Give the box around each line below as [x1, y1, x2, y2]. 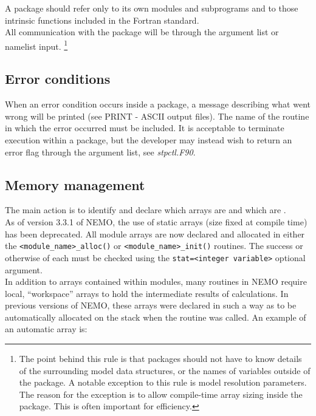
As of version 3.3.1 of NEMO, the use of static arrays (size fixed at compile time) [5, 216, 307, 228]
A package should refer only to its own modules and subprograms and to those [5, 2, 298, 14]
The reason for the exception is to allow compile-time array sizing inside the [19, 387, 303, 400]
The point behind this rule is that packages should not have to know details [19, 352, 302, 365]
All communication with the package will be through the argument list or [5, 26, 279, 38]
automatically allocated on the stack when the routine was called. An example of [5, 310, 306, 323]
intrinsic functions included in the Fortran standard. [5, 13, 199, 26]
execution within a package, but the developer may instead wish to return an [5, 134, 292, 146]
